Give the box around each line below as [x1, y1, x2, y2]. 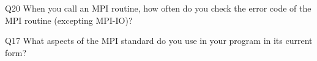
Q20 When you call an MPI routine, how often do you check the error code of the [5, 2, 311, 14]
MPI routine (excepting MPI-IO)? [5, 13, 133, 26]
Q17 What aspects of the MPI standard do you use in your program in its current [5, 34, 313, 47]
